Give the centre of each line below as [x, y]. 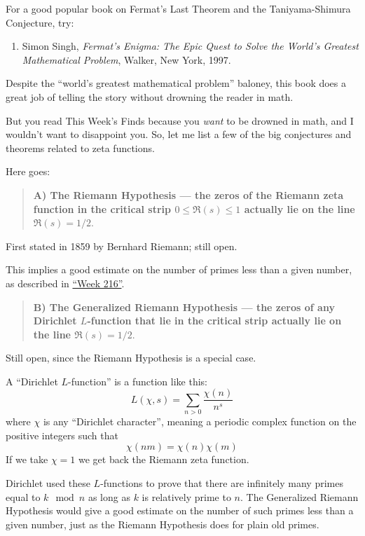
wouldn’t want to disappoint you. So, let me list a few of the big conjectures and [179, 134]
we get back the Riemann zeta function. [164, 459]
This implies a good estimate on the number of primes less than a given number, [179, 269]
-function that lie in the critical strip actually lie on [214, 321]
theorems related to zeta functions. [80, 147]
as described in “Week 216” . [65, 283]
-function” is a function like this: [138, 381]
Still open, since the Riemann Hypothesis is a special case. [131, 358]
